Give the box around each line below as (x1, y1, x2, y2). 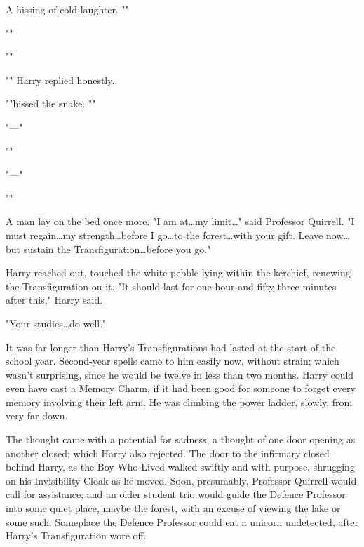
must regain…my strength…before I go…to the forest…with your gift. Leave (6, 227, 323, 242)
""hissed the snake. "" (6, 96, 96, 111)
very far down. (6, 408, 68, 423)
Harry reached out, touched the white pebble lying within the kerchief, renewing (6, 265, 351, 280)
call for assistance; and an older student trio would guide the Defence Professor (6, 487, 346, 501)
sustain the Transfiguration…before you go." (23, 241, 211, 256)
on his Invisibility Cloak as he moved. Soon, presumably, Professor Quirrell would (6, 473, 357, 487)
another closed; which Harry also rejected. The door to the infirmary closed (6, 445, 330, 460)
